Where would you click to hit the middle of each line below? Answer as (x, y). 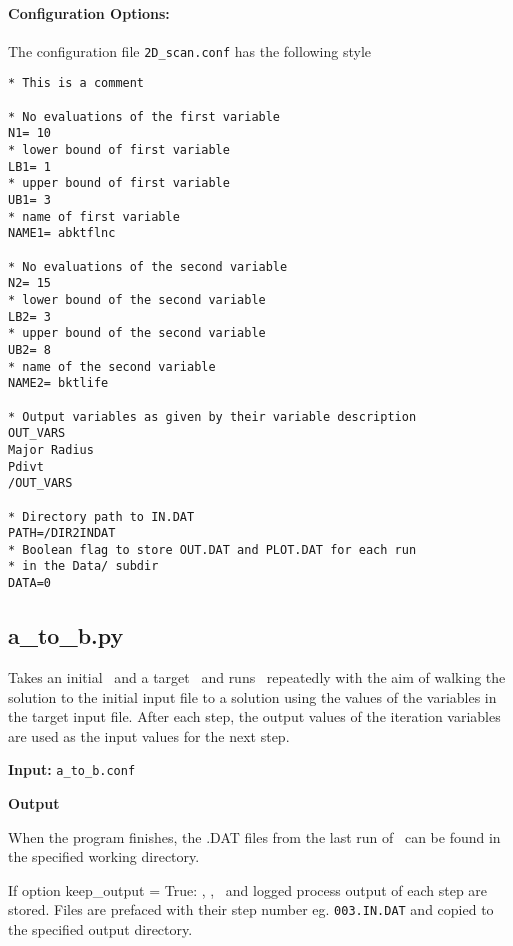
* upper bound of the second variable (137, 333)
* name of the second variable (112, 366)
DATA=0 (29, 583)
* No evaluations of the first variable (144, 116)
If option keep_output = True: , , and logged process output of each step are (248, 889)
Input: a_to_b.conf (72, 769)
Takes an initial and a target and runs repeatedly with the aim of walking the (257, 677)
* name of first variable (94, 216)
